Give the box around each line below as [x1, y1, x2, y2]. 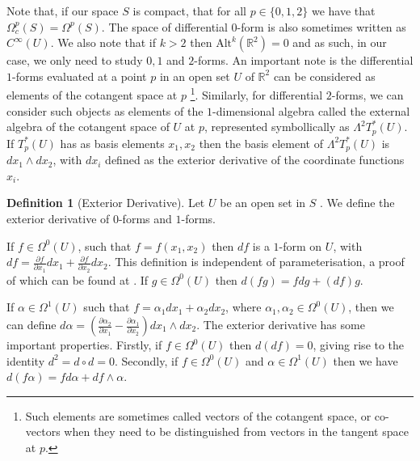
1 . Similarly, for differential [190, 84, 323, 104]
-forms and [118, 209, 172, 226]
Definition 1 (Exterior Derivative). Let [6, 194, 205, 211]
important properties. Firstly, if [6, 336, 162, 353]
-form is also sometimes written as [237, 18, 406, 35]
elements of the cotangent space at [6, 87, 178, 104]
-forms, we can [331, 87, 404, 104]
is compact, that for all [132, 2, 246, 19]
